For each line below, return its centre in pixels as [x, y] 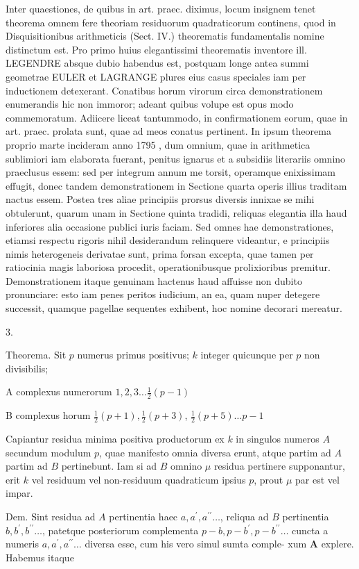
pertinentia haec [143, 517]
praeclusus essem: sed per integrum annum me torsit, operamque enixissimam [170, 172]
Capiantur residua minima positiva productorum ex [115, 439]
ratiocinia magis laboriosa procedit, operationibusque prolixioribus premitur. [168, 267]
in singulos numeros [278, 439]
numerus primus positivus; [133, 355]
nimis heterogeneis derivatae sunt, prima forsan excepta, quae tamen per [160, 253]
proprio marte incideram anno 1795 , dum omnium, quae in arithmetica [158, 144]
